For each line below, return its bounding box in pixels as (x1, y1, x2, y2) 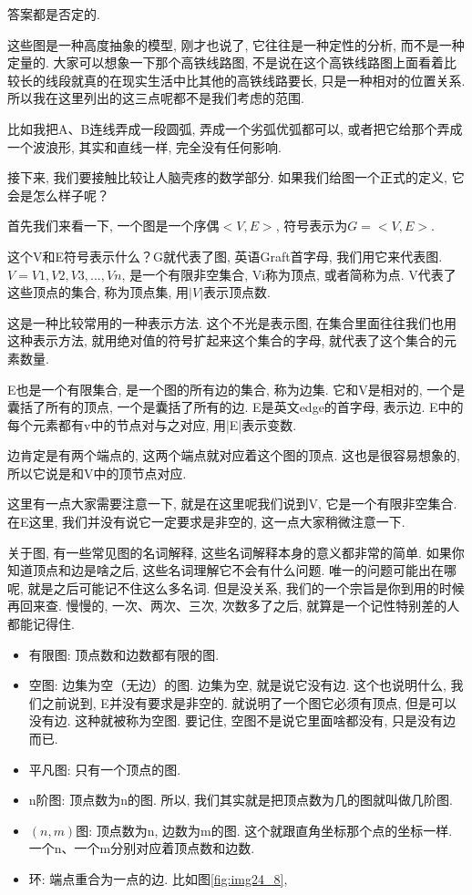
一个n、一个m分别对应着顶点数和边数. (28, 838, 255, 858)
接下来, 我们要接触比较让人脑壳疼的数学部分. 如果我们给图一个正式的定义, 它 (7, 168, 465, 187)
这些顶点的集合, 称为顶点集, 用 (7, 283, 190, 302)
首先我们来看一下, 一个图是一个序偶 (7, 216, 220, 235)
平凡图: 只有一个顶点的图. (28, 759, 181, 778)
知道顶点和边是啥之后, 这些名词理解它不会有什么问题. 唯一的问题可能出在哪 (7, 561, 457, 580)
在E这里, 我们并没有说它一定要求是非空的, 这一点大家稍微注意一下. (7, 512, 405, 531)
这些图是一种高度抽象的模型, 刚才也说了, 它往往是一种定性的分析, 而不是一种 (7, 35, 465, 54)
